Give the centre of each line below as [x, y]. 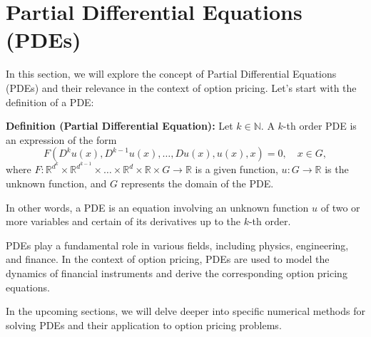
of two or [340, 207]
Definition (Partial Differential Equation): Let [120, 126]
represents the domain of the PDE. [197, 183]
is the [337, 169]
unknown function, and [56, 183]
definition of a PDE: [50, 102]
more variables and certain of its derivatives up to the [123, 221]
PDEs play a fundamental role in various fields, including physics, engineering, [177, 245]
